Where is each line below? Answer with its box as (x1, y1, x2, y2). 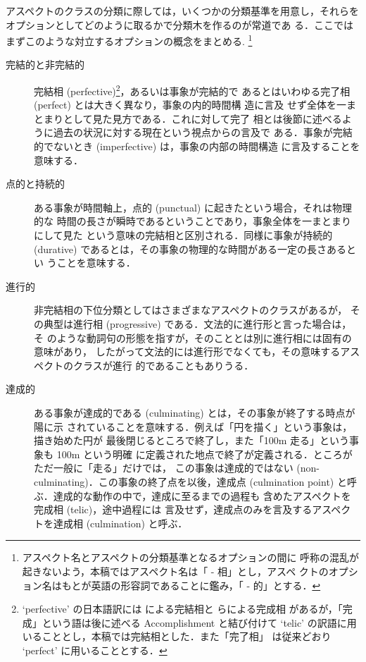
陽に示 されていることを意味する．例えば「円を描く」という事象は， (34, 419, 353, 434)
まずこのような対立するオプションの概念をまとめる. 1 (6, 32, 253, 48)
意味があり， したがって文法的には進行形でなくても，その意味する (34, 344, 341, 359)
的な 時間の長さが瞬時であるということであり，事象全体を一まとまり (34, 214, 351, 228)
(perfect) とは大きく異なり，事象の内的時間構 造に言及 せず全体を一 (34, 97, 346, 112)
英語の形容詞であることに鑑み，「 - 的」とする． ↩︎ (91, 577, 321, 592)
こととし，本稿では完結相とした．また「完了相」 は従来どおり (42, 629, 332, 644)
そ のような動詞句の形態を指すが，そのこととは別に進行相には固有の (34, 330, 352, 345)
